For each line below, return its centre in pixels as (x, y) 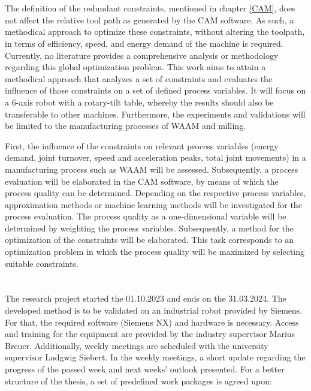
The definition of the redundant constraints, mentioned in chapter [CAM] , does (150, 8)
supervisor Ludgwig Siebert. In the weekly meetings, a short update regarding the (155, 357)
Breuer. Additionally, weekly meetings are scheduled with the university (137, 345)
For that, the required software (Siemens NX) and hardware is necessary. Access (152, 322)
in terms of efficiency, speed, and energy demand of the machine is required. (144, 43)
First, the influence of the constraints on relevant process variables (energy (142, 145)
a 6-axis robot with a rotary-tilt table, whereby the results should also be (139, 102)
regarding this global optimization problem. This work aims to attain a (135, 67)
